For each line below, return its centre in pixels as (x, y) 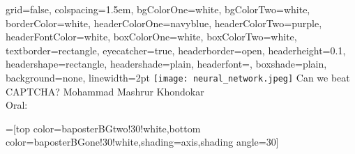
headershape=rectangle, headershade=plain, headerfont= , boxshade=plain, (166, 64)
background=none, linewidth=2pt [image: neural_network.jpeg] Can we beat (178, 77)
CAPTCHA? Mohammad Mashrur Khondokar (105, 91)
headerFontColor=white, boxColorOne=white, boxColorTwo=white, (151, 37)
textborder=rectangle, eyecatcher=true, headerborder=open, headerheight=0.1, (176, 50)
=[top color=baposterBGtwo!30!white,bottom (103, 128)
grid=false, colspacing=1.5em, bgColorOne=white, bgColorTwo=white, (158, 9)
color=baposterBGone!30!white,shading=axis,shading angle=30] (142, 142)
